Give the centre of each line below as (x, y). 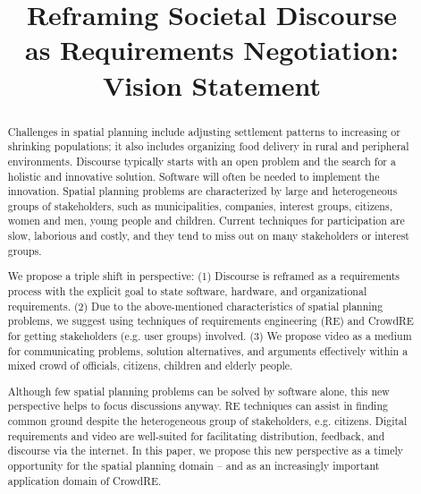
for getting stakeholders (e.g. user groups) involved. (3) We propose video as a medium (210, 335)
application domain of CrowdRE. (84, 480)
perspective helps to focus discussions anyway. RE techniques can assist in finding (198, 406)
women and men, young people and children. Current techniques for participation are (206, 221)
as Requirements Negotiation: (211, 50)
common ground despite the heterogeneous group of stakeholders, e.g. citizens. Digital (207, 421)
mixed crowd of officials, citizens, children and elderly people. (150, 366)
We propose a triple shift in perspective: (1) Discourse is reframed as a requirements (204, 276)
